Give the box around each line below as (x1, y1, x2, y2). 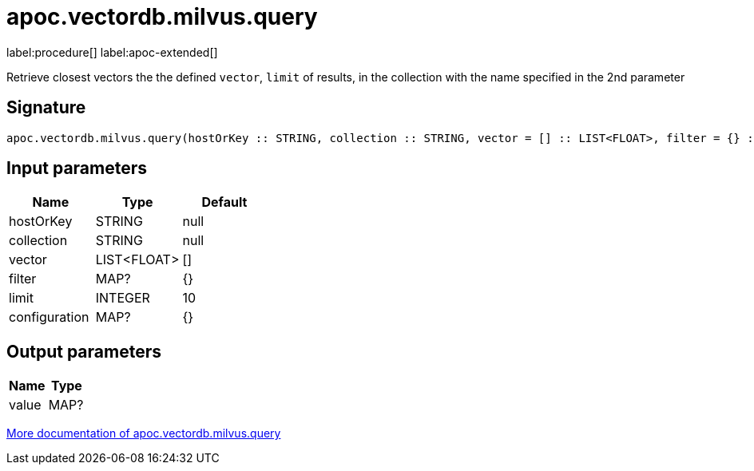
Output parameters (6, 341, 161, 362)
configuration (9, 309, 89, 326)
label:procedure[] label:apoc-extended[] (6, 45, 218, 59)
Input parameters (6, 158, 148, 179)
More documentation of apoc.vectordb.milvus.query (6, 426, 281, 441)
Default (201, 194, 248, 211)
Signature (6, 97, 86, 118)
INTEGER (95, 290, 150, 307)
